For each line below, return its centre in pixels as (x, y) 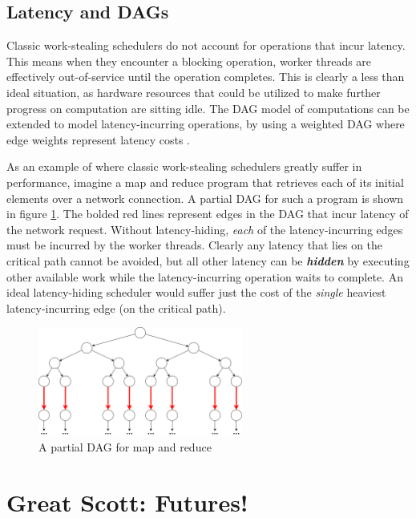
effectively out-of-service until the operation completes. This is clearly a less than (206, 77)
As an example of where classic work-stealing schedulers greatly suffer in (184, 166)
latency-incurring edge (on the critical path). (116, 308)
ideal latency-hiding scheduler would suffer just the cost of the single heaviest (196, 292)
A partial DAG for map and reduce (125, 447)
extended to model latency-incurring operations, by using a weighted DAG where (206, 124)
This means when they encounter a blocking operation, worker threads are (189, 61)
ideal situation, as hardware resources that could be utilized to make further (194, 92)
